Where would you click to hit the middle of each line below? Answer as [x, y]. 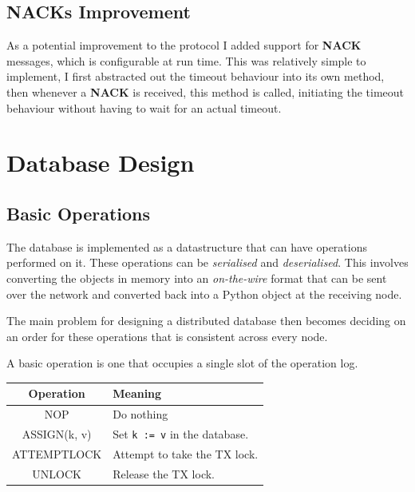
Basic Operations [79, 213]
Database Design [101, 163]
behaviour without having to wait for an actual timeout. [144, 107]
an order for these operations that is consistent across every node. [167, 336]
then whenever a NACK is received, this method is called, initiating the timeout [206, 91]
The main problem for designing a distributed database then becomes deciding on [206, 321]
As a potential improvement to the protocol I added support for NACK [184, 45]
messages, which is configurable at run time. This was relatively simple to [186, 60]
